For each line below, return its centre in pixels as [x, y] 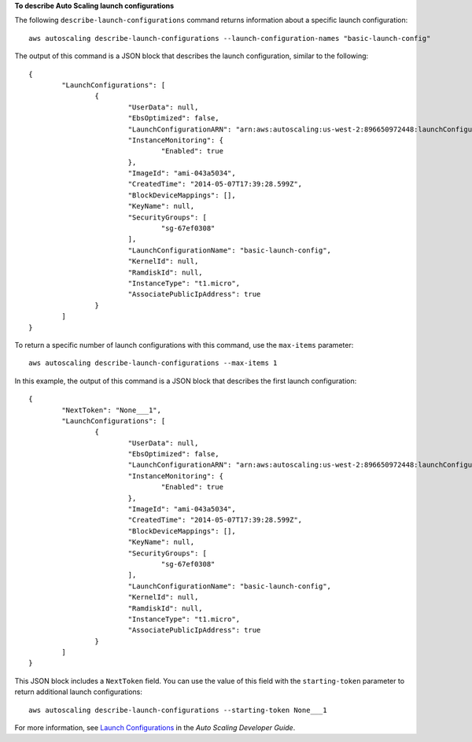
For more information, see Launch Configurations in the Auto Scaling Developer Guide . [155, 728]
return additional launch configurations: [79, 692]
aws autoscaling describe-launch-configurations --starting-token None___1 [178, 710]
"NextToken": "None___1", [111, 410]
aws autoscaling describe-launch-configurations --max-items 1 [153, 363]
